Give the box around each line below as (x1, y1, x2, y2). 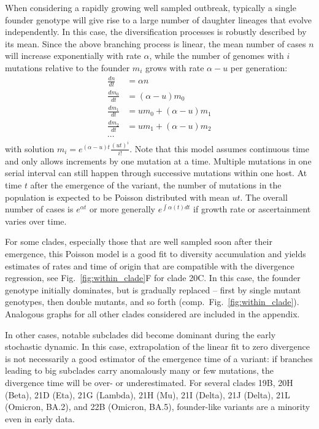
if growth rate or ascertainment (193, 203, 311, 215)
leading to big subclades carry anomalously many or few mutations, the (5, 364, 274, 377)
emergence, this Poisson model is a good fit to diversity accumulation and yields (5, 247, 306, 260)
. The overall (240, 190, 288, 203)
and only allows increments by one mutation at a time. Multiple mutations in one (5, 154, 312, 167)
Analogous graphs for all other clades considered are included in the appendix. (5, 307, 300, 320)
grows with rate (145, 61, 204, 74)
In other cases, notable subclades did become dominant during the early (5, 328, 276, 341)
